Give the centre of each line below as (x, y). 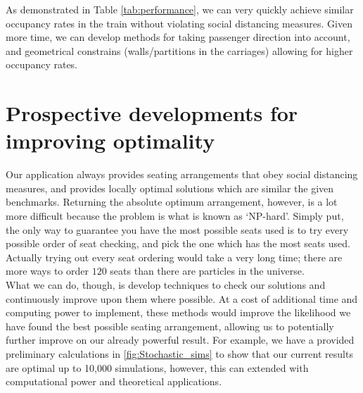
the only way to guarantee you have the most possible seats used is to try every (177, 229)
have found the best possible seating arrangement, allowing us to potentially (170, 326)
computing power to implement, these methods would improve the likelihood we (178, 312)
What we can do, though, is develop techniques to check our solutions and (166, 285)
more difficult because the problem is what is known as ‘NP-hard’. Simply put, (175, 216)
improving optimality (110, 141)
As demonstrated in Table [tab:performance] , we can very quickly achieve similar (180, 9)
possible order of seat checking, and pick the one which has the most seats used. (178, 243)
